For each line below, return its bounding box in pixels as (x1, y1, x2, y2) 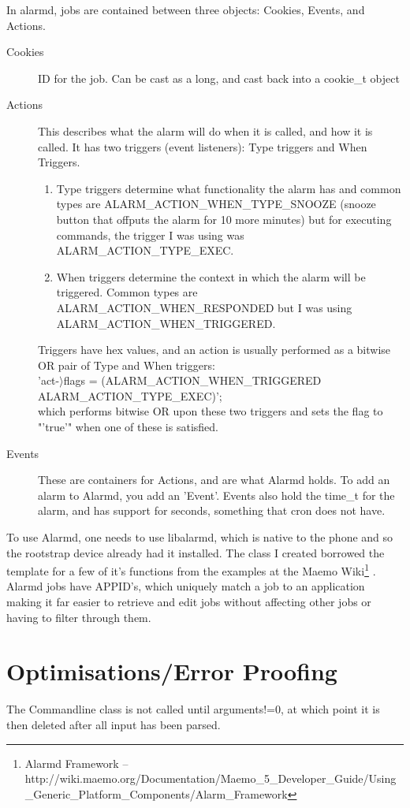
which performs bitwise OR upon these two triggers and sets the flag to (38, 403, 383, 419)
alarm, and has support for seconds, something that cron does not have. (38, 502, 386, 519)
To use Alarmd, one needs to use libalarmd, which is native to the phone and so (6, 529, 393, 545)
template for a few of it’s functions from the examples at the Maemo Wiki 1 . (6, 560, 376, 579)
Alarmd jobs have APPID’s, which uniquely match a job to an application (6, 578, 365, 594)
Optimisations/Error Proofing (6, 655, 337, 687)
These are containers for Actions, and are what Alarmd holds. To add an (38, 471, 390, 488)
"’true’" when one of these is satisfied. (38, 419, 218, 435)
